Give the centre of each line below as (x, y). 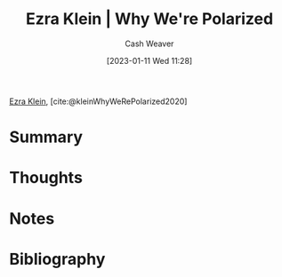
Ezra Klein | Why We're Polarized (149, 19)
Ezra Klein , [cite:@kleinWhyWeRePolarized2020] (98, 101)
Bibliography (57, 259)
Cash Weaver (149, 44)
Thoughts (46, 178)
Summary (46, 137)
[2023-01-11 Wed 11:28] (149, 60)
